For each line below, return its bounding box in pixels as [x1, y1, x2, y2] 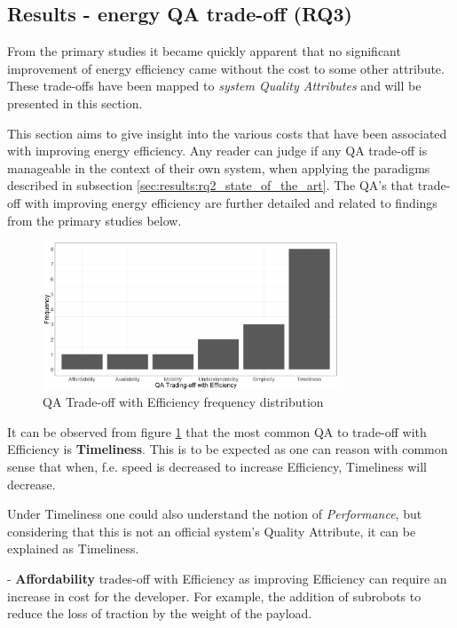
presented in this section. [7, 93, 143, 112]
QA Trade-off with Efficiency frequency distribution [43, 393, 324, 411]
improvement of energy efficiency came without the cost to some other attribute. [7, 59, 445, 77]
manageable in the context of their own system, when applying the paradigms [7, 158, 430, 177]
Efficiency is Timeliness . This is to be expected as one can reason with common [7, 440, 448, 458]
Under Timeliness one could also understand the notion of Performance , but [7, 505, 422, 523]
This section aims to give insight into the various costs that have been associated [7, 123, 447, 142]
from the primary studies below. [7, 211, 182, 229]
